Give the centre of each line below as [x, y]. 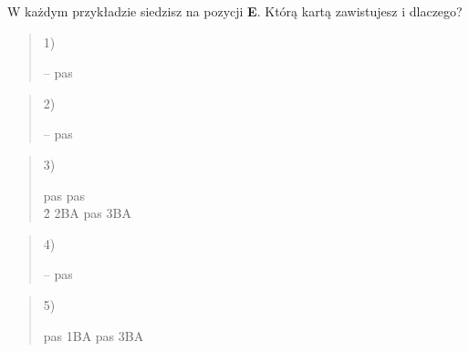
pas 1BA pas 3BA [94, 335]
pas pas [64, 195]
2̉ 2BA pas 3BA [87, 213]
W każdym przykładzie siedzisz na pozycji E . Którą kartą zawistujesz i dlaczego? [235, 11]
